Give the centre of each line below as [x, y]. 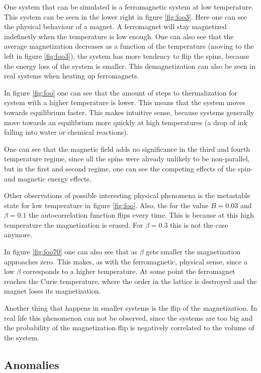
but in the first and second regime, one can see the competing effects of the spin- [128, 168]
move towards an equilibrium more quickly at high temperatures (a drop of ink [126, 122]
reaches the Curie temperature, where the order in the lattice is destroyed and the [130, 281]
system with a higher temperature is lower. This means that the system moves [125, 102]
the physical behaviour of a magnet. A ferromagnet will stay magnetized [115, 26]
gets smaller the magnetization [193, 252]
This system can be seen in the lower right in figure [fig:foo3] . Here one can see [125, 16]
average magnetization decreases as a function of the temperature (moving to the [129, 46]
